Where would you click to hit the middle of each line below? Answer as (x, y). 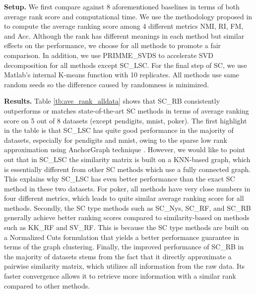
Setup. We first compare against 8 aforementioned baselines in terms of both (122, 6)
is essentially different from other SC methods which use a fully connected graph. (128, 169)
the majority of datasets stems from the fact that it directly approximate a (118, 256)
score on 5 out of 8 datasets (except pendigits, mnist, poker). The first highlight (126, 120)
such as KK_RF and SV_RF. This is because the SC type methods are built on (127, 227)
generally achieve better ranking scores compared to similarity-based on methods (127, 217)
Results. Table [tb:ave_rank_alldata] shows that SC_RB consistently (112, 101)
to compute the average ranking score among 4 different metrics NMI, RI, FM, (124, 26)
